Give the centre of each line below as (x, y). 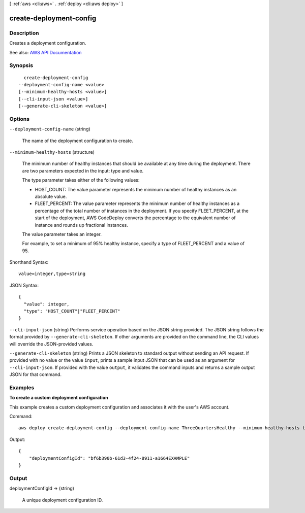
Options (20, 119)
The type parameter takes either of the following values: (81, 180)
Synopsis (21, 65)
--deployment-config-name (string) (50, 129)
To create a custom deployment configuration (59, 398)
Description (24, 33)
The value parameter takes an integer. (62, 234)
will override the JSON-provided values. (51, 344)
